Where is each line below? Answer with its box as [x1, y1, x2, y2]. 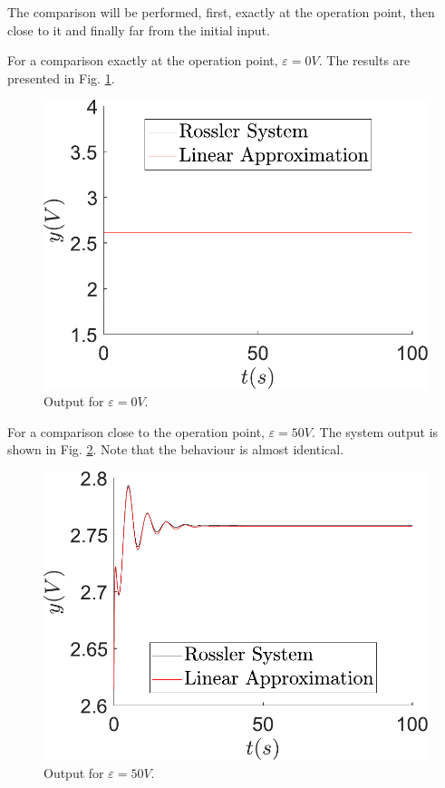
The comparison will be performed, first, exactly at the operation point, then [7, 3, 435, 21]
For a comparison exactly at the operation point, [7, 51, 278, 70]
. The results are [318, 51, 411, 70]
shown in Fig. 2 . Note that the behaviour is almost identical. [7, 440, 344, 459]
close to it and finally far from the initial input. [7, 20, 270, 39]
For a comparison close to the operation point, [7, 422, 265, 441]
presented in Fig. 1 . [7, 68, 115, 87]
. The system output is [312, 422, 439, 441]
